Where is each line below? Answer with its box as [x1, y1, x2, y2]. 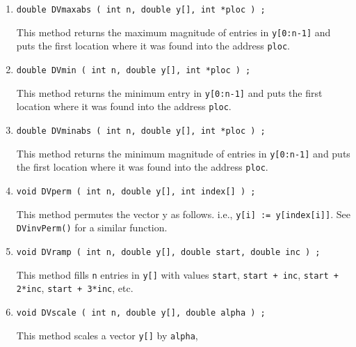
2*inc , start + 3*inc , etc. [16, 281, 133, 295]
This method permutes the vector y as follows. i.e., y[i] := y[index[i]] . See [16, 206, 350, 221]
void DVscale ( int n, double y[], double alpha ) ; [16, 307, 266, 318]
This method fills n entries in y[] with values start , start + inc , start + [16, 267, 339, 282]
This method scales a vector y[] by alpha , [16, 327, 198, 342]
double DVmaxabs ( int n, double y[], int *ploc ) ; [16, 5, 266, 15]
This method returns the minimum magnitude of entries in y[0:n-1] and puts [16, 146, 350, 160]
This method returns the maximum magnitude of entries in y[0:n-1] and [16, 24, 331, 39]
